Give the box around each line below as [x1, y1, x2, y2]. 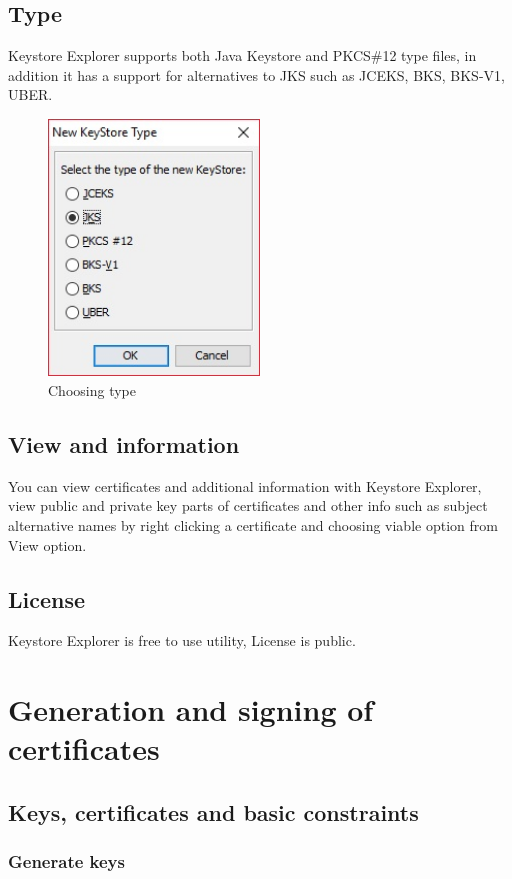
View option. [8, 534, 87, 555]
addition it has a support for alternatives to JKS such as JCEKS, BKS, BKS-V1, [8, 64, 505, 85]
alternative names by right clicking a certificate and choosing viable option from [8, 515, 498, 536]
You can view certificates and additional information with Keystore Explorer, [8, 475, 482, 496]
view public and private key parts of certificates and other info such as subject [8, 495, 488, 516]
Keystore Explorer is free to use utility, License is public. [8, 630, 356, 651]
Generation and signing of [8, 689, 374, 730]
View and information [8, 429, 240, 460]
